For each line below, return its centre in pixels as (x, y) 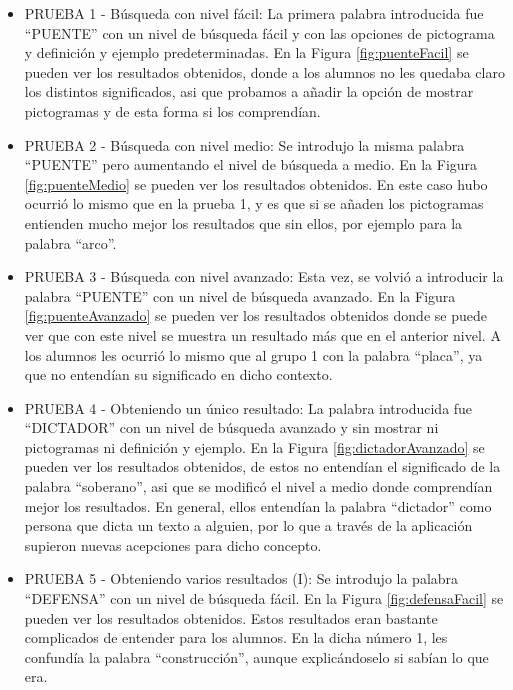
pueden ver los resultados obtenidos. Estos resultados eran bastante (231, 617)
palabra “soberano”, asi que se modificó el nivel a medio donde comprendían (258, 486)
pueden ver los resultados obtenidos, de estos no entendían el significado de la (262, 466)
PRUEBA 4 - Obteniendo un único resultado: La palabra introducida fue (248, 407)
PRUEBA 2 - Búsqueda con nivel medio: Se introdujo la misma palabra (244, 144)
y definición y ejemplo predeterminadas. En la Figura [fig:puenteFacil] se (246, 52)
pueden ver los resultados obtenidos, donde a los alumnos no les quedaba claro (264, 71)
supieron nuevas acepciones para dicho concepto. (173, 544)
